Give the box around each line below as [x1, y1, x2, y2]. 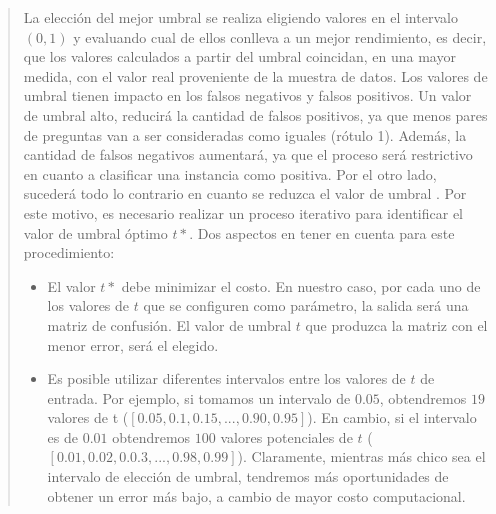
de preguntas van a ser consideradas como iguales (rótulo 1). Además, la [23, 124, 467, 145]
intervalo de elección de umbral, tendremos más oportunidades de [47, 466, 449, 487]
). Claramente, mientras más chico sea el [237, 446, 486, 467]
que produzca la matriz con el [305, 314, 488, 335]
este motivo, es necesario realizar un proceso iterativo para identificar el [23, 202, 464, 223]
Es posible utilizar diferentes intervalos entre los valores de [47, 368, 406, 389]
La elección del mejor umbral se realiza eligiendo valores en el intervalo [23, 7, 458, 27]
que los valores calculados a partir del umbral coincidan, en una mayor [23, 46, 456, 67]
